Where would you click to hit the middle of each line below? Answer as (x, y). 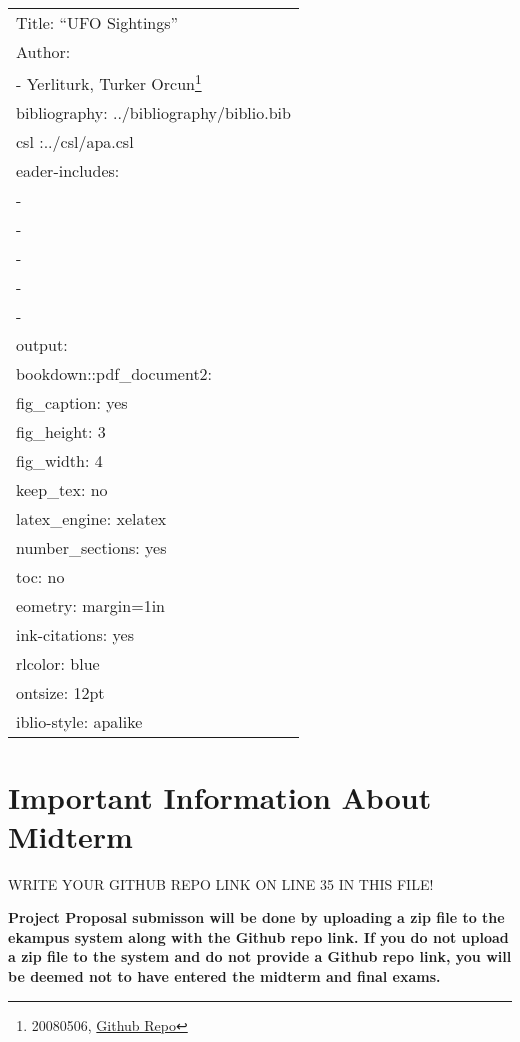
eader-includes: (68, 171)
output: (42, 345)
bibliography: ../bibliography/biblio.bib (153, 113)
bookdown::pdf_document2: (114, 374)
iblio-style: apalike (79, 722)
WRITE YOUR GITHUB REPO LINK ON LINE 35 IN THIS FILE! (221, 883)
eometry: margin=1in (90, 606)
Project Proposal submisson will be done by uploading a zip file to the (256, 917)
